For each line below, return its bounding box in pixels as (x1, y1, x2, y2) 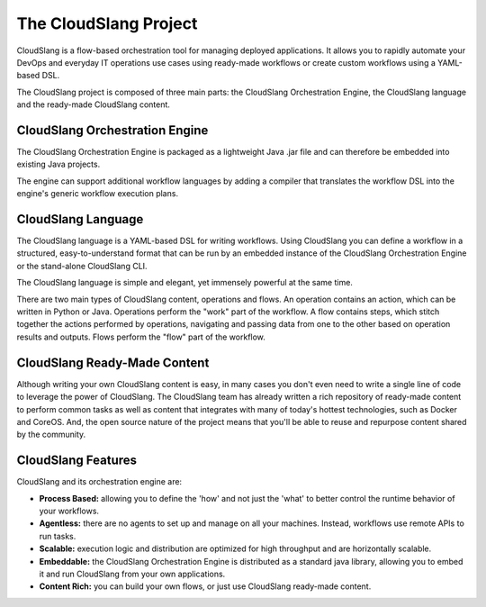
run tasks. (39, 530, 76, 541)
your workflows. (39, 505, 99, 516)
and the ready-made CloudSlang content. (16, 99, 171, 110)
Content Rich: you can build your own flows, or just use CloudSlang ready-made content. (39, 581, 372, 592)
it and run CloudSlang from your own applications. (39, 568, 226, 579)
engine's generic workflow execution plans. (16, 188, 179, 199)
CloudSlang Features (16, 453, 138, 468)
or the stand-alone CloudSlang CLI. (16, 260, 148, 271)
